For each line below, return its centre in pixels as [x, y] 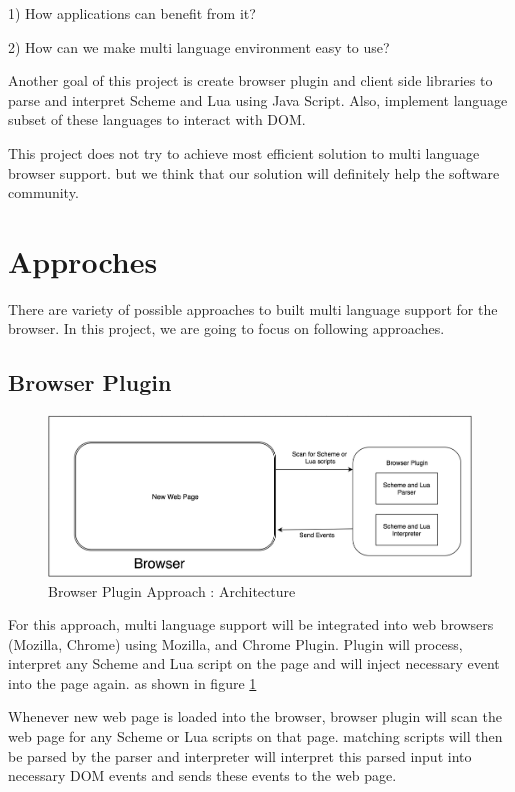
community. [43, 192]
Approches [83, 260]
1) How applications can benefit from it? [132, 13]
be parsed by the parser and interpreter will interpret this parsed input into [240, 755]
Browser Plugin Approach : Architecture [172, 590]
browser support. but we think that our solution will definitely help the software [254, 172]
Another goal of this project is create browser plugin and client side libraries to [250, 80]
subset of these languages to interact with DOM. [157, 119]
